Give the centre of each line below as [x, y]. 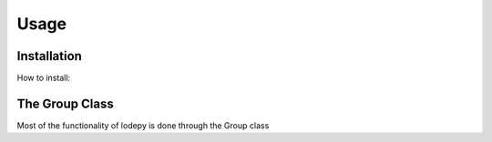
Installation [49, 56]
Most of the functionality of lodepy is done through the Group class [143, 125]
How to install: [44, 78]
